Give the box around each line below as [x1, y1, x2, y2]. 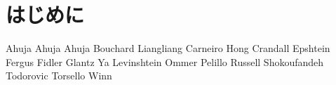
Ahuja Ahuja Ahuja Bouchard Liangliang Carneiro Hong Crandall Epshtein [6, 41, 330, 55]
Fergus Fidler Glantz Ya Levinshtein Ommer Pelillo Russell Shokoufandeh [6, 54, 324, 69]
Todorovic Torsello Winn [6, 68, 112, 83]
